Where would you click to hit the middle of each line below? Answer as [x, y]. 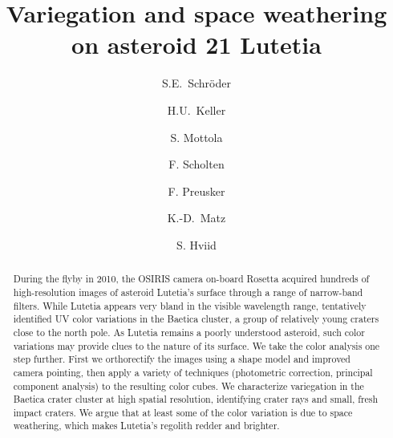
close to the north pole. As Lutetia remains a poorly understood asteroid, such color [189, 332]
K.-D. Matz [196, 218]
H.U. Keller [196, 109]
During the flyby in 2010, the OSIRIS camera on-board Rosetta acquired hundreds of [191, 279]
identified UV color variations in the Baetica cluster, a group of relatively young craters [196, 319]
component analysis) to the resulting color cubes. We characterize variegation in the [188, 385]
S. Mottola [196, 137]
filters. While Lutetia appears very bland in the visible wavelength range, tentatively [190, 305]
